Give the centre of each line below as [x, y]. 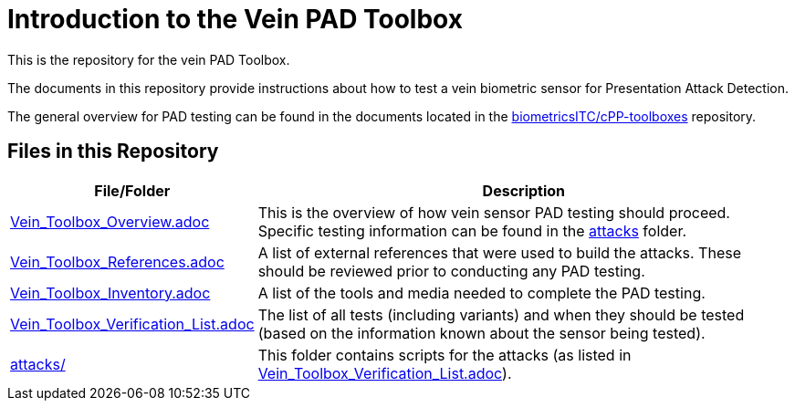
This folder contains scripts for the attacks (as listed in [445, 355]
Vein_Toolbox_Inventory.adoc [110, 293]
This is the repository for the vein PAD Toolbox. [149, 59]
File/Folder [132, 190]
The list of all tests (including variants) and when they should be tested [501, 314]
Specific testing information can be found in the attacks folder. [472, 230]
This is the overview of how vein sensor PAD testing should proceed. [494, 212]
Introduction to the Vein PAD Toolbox [235, 19]
